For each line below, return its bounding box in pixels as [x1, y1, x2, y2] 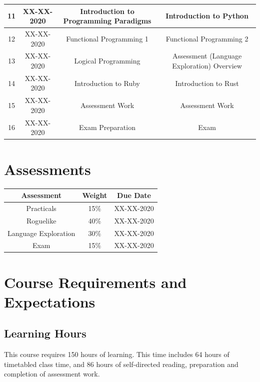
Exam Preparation [79, 122, 135, 132]
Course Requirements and [4, 271, 187, 292]
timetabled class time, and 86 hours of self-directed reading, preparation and [4, 358, 238, 369]
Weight [82, 190, 107, 200]
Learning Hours [4, 325, 86, 341]
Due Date [117, 190, 151, 200]
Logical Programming [74, 55, 140, 66]
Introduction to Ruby [74, 77, 140, 88]
